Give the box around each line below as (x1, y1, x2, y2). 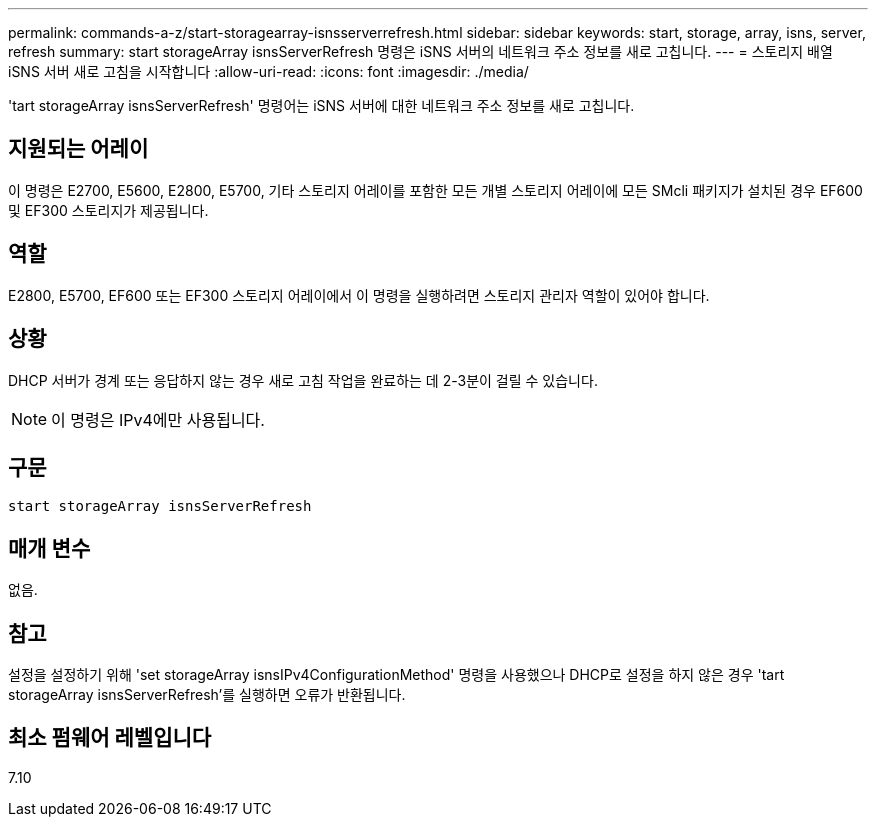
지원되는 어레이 (8, 136, 149, 162)
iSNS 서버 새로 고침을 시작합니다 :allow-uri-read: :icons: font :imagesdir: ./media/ (8, 63, 529, 80)
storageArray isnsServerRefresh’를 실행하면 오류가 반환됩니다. (8, 686, 406, 704)
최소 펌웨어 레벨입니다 (8, 725, 212, 751)
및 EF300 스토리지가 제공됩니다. (8, 201, 209, 219)
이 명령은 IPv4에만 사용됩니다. (51, 409, 265, 430)
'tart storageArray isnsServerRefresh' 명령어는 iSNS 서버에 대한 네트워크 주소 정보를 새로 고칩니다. (8, 97, 635, 114)
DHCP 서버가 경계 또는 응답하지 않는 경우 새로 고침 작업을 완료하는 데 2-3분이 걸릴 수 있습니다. (8, 371, 598, 389)
